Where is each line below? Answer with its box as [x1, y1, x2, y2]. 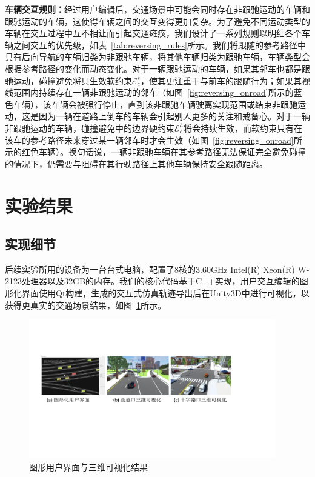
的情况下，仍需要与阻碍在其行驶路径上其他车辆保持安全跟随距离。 [5, 157, 268, 170]
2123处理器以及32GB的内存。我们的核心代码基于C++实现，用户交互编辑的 [5, 275, 300, 287]
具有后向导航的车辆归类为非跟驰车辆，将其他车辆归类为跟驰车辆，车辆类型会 [5, 50, 310, 63]
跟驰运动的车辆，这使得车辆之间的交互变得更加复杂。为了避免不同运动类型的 [5, 15, 310, 27]
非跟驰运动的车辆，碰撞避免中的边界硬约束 [5, 121, 174, 134]
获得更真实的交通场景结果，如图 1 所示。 [5, 298, 166, 311]
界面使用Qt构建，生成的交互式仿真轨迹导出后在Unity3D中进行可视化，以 [21, 287, 310, 299]
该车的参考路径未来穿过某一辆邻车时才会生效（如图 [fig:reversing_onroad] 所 [5, 133, 302, 146]
